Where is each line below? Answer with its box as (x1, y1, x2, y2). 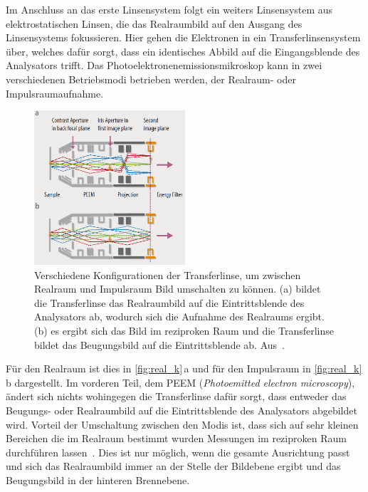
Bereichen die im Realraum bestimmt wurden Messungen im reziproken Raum (6, 431, 347, 446)
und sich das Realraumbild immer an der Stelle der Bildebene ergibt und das (6, 459, 341, 473)
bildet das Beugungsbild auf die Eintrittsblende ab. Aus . (34, 337, 285, 352)
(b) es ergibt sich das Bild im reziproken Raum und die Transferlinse (34, 323, 334, 337)
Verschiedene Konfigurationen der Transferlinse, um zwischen (34, 267, 301, 282)
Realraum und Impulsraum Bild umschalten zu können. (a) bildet (34, 281, 321, 296)
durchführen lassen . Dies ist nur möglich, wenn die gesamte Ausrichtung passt (6, 444, 350, 459)
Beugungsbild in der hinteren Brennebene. (6, 472, 190, 487)
